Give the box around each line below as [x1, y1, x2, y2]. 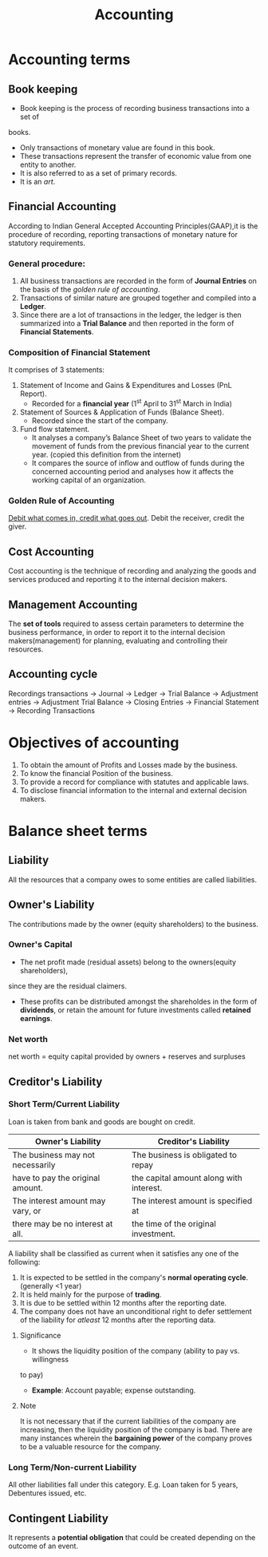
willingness [31, 1354, 69, 1364]
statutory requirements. [8, 238, 86, 248]
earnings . [19, 1013, 53, 1023]
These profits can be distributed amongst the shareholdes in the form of [19, 996, 258, 1006]
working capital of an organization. [31, 475, 146, 485]
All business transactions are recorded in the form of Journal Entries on [19, 276, 257, 286]
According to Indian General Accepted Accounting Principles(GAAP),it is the [8, 221, 258, 231]
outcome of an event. [8, 1541, 78, 1551]
